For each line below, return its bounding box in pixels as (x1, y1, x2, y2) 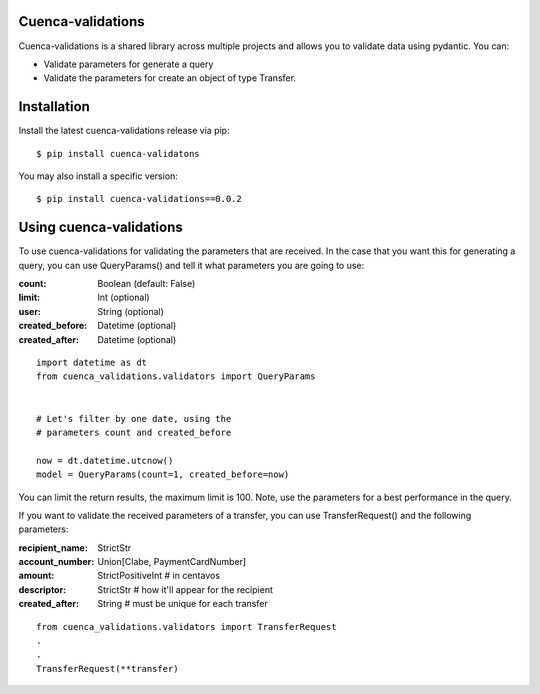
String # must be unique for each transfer (97, 598, 269, 610)
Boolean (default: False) (97, 278, 196, 290)
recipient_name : (18, 541, 89, 554)
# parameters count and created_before (36, 426, 232, 438)
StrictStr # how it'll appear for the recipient (97, 583, 274, 595)
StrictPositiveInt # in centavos (97, 570, 220, 582)
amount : (18, 570, 55, 582)
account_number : (18, 556, 95, 568)
